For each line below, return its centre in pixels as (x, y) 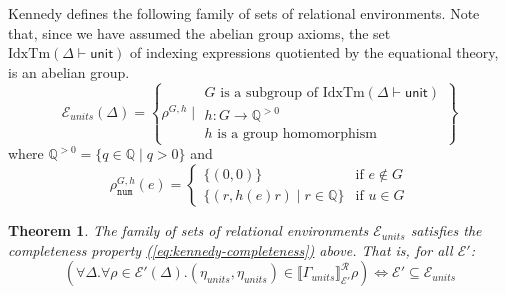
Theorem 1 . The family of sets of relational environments (188, 230)
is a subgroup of (269, 92)
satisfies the (446, 230)
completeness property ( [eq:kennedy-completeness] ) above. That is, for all (230, 249)
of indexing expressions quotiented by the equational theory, (314, 52)
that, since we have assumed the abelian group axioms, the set (199, 32)
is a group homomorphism (297, 134)
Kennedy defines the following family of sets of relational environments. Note (244, 13)
